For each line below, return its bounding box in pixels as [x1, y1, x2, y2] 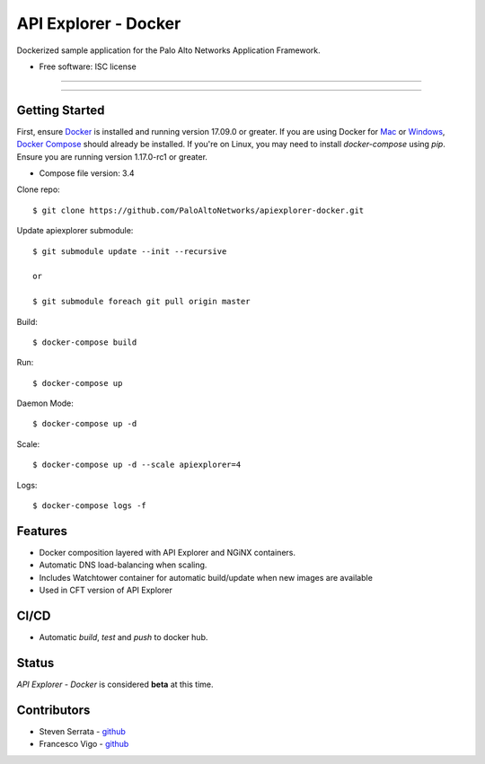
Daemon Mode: [16, 398, 74, 408]
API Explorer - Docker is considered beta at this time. [16, 679, 215, 689]
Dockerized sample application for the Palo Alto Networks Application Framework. [16, 45, 321, 56]
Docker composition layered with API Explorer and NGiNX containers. [39, 547, 296, 558]
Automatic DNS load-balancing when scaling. [39, 559, 207, 570]
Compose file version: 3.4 [39, 168, 135, 179]
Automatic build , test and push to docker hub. [39, 632, 208, 643]
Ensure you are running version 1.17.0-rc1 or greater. [16, 151, 208, 162]
